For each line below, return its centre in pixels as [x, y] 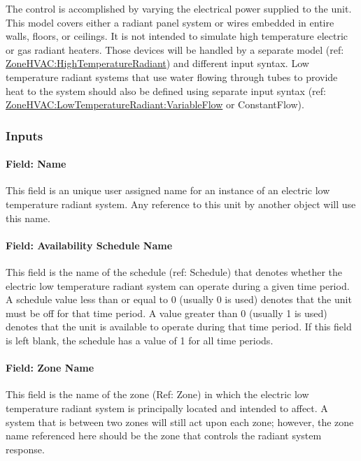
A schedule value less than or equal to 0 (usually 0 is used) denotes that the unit [179, 299]
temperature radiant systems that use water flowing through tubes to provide [172, 76]
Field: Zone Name [50, 368]
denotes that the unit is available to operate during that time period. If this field [179, 327]
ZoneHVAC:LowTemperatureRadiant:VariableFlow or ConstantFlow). [155, 104]
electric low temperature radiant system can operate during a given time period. [178, 285]
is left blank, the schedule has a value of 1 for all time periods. [140, 340]
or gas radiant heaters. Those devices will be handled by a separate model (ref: [175, 49]
